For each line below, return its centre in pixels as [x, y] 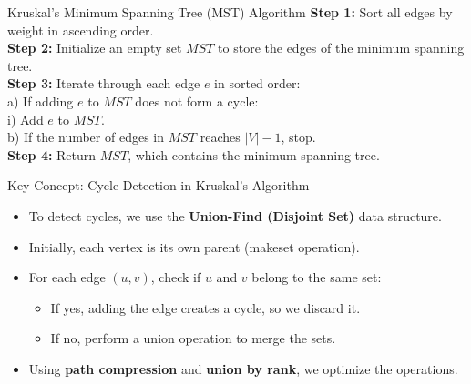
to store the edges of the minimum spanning [341, 48]
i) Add [26, 119]
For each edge [67, 277]
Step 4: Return [52, 154]
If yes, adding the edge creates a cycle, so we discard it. [205, 307]
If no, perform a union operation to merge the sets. [193, 338]
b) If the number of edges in [86, 137]
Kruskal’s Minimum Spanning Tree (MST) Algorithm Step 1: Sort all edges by [230, 12]
